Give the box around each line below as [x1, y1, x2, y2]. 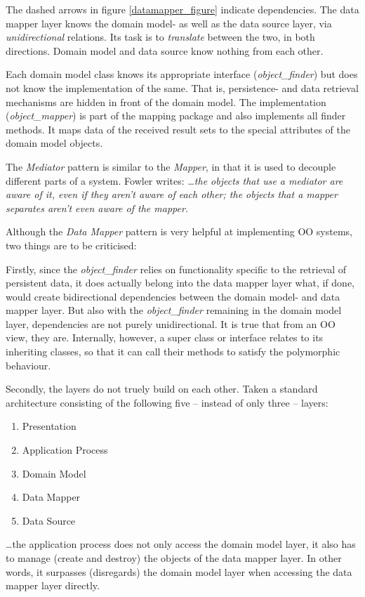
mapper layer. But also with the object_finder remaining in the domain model [6, 303, 342, 317]
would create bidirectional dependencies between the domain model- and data [6, 289, 340, 303]
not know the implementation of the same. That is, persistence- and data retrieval [6, 80, 359, 95]
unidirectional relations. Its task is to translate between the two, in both [6, 29, 315, 44]
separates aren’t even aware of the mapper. [6, 200, 189, 215]
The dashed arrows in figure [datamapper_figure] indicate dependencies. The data [6, 2, 359, 16]
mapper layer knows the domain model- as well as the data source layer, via [6, 15, 332, 30]
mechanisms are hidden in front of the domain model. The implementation [6, 94, 326, 109]
